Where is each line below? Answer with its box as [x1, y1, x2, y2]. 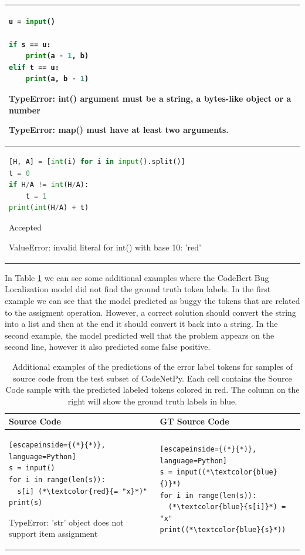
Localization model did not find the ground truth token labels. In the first [5, 283, 271, 295]
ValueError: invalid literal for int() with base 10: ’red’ [9, 240, 202, 253]
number [9, 103, 40, 116]
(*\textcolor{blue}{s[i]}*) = [168, 503, 286, 511]
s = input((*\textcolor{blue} [160, 468, 277, 477]
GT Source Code [160, 415, 229, 427]
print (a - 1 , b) [25, 52, 89, 61]
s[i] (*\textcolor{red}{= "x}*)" [17, 487, 148, 496]
